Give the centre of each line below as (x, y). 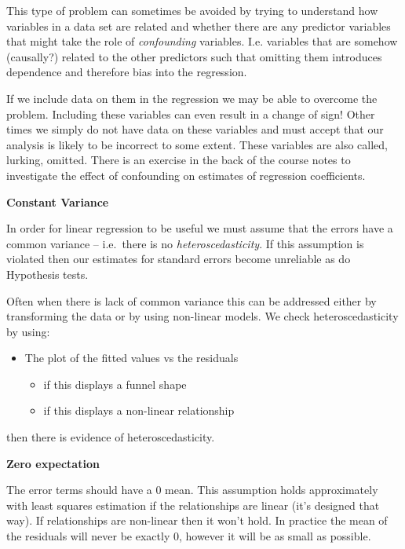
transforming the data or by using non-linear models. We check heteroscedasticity (202, 316)
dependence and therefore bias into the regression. (127, 72)
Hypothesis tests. (47, 274)
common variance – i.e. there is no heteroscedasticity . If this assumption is (185, 243)
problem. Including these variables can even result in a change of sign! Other (191, 113)
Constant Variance (58, 201)
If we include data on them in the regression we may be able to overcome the (192, 98)
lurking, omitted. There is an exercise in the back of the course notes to (179, 160)
